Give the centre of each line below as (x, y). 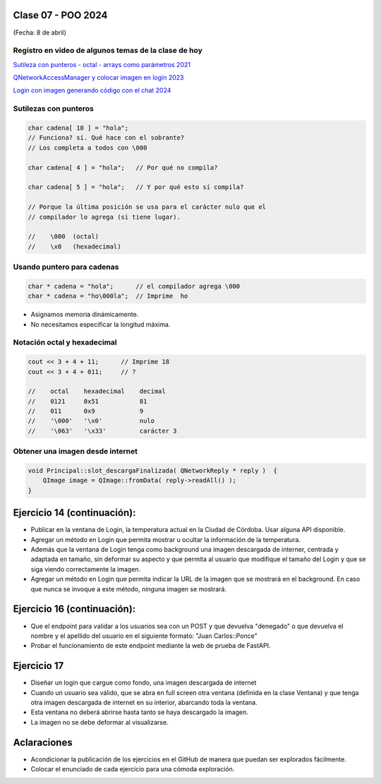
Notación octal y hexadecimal (65, 342)
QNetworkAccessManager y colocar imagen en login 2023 (98, 78)
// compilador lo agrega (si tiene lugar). (104, 217)
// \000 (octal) (63, 237)
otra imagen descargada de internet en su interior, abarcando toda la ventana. (144, 702)
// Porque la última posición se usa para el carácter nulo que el (147, 207)
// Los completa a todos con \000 (87, 147)
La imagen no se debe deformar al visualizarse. (99, 722)
